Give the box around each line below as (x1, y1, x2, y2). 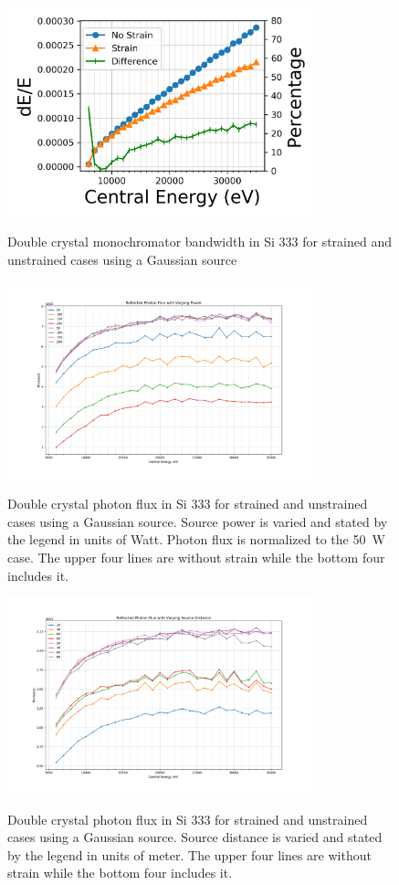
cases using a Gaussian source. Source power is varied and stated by (7, 511, 388, 531)
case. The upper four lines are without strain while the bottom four (7, 547, 385, 566)
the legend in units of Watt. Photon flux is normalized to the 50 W (7, 530, 385, 549)
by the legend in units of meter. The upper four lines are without (7, 845, 372, 864)
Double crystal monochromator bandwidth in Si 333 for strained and (7, 232, 392, 251)
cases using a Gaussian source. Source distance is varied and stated (7, 827, 383, 847)
